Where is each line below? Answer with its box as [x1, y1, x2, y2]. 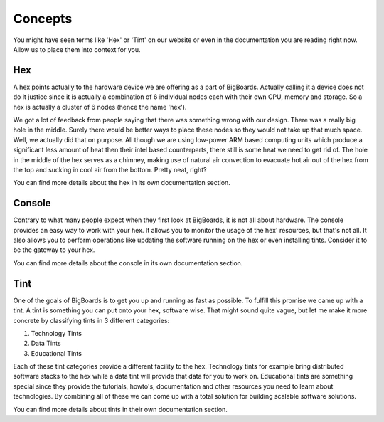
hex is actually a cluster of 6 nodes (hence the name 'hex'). [13, 102, 187, 111]
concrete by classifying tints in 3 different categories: [13, 316, 170, 325]
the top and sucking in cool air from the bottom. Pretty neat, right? [13, 165, 207, 174]
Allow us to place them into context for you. [13, 45, 142, 53]
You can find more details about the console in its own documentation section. [13, 258, 243, 267]
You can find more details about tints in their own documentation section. [13, 405, 228, 413]
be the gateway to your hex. [13, 246, 95, 254]
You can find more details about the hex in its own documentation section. [13, 179, 230, 187]
